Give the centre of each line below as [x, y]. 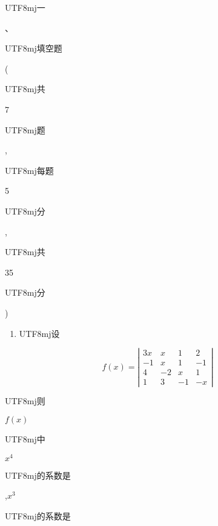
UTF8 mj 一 [25, 7]
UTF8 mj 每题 [29, 170]
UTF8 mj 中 [25, 438]
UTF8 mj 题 [25, 129]
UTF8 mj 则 [25, 401]
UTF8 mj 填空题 [34, 48]
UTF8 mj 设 [39, 333]
